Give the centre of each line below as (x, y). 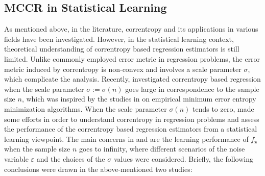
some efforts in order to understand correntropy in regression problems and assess (132, 119)
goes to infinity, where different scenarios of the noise (162, 149)
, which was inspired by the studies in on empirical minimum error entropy (139, 99)
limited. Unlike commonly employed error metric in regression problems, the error (132, 58)
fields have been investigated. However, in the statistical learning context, (119, 39)
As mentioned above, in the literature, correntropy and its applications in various (131, 29)
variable (16, 158)
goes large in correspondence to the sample (192, 89)
